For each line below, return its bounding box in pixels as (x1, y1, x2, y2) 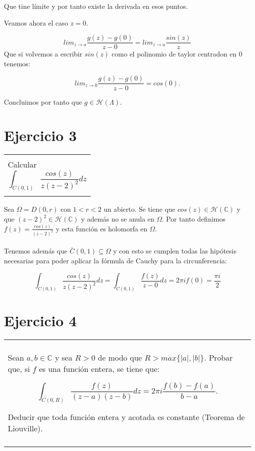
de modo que (98, 352, 142, 364)
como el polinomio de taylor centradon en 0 (111, 49, 242, 59)
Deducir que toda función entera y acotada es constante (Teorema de (8, 411, 245, 423)
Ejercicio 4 (4, 310, 77, 331)
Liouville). (8, 423, 43, 434)
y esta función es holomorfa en (55, 223, 148, 233)
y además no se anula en (81, 214, 154, 224)
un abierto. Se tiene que (103, 204, 176, 214)
